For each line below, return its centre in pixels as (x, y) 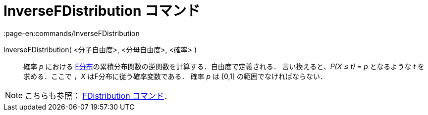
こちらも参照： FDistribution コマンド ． (99, 96)
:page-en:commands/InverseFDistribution (72, 33)
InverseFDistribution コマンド (102, 11)
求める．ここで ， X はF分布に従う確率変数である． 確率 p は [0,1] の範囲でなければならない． (175, 76)
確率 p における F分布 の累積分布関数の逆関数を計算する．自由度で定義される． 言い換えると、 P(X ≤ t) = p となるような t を (224, 66)
